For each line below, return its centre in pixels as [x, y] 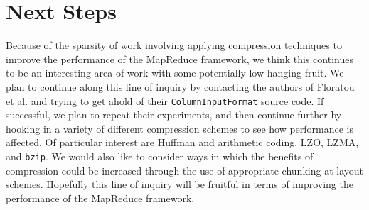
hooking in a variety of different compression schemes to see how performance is [180, 128]
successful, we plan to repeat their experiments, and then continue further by [174, 115]
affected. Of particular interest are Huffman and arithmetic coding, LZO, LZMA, [182, 142]
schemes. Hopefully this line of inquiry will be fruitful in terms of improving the [180, 184]
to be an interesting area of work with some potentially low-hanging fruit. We [175, 73]
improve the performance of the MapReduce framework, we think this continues [180, 59]
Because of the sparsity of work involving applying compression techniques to [174, 45]
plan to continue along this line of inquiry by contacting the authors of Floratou [180, 86]
